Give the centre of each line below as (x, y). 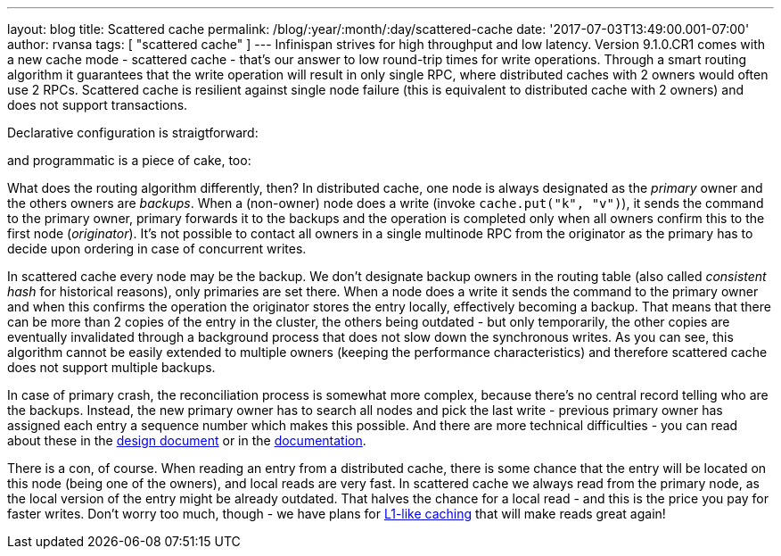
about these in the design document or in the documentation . (187, 440)
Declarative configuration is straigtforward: (133, 133)
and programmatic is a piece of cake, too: (129, 160)
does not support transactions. (98, 105)
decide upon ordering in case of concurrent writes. (157, 249)
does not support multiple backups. (111, 367)
